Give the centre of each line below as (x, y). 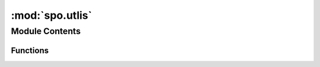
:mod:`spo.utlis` (51, 15)
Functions (30, 50)
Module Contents (46, 31)
